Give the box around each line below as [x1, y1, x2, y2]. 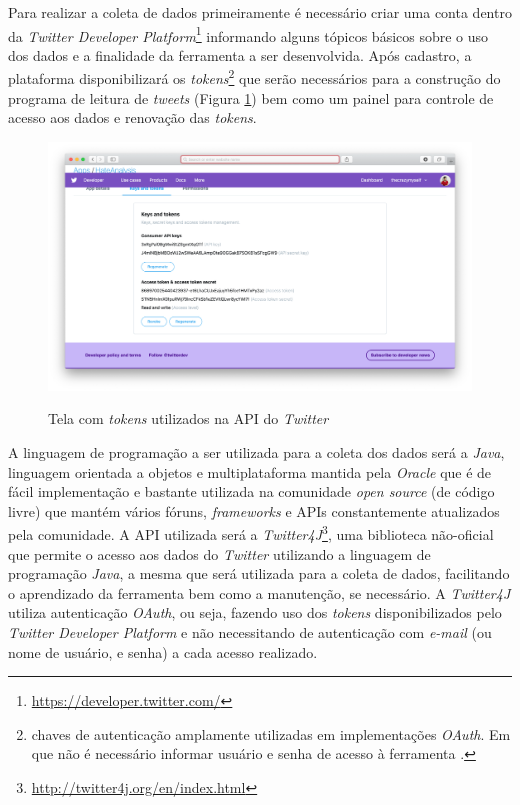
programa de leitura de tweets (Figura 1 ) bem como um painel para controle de [8, 87, 494, 108]
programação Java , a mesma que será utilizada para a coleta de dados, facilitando [8, 563, 510, 584]
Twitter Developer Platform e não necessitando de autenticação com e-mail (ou [8, 621, 492, 642]
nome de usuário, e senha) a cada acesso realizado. [8, 641, 318, 662]
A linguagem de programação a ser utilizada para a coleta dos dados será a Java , [8, 441, 505, 462]
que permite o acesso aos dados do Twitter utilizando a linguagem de [8, 543, 431, 564]
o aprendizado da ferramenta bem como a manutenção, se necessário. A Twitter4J [8, 582, 511, 603]
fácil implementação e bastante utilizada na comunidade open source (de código [8, 481, 495, 502]
